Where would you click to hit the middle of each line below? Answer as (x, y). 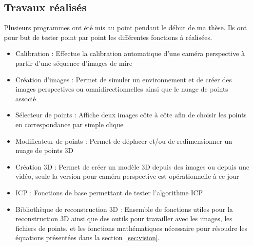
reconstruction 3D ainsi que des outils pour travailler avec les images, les (124, 218)
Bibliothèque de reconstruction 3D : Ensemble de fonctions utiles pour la (124, 209)
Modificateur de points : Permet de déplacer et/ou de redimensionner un (124, 141)
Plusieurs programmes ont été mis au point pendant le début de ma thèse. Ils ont (126, 28)
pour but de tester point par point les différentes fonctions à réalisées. (108, 37)
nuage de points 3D (44, 150)
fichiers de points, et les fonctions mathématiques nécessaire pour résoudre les (131, 228)
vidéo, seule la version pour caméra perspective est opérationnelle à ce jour (127, 176)
